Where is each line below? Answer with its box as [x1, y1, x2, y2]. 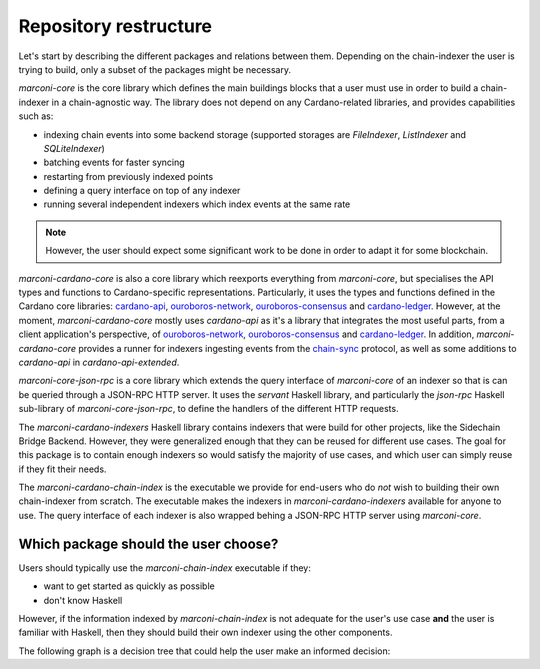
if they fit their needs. [18, 463, 107, 475]
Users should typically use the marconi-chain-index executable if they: [18, 561, 312, 574]
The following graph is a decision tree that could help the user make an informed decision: [18, 645, 391, 657]
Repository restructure [18, 15, 213, 37]
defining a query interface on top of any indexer [43, 185, 241, 197]
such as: [18, 110, 54, 122]
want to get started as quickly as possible [43, 580, 215, 592]
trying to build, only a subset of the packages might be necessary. [18, 63, 292, 75]
